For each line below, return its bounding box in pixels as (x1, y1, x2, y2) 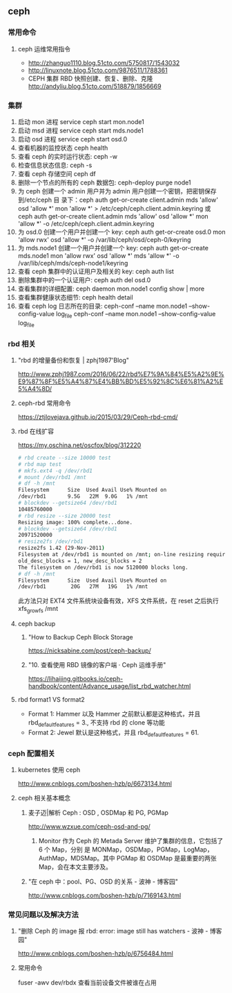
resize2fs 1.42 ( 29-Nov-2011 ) (17, 544, 106, 552)
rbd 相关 (8, 339, 37, 349)
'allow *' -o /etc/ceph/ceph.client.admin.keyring (17, 219, 155, 227)
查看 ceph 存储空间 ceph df (17, 169, 96, 178)
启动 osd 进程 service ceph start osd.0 (17, 135, 128, 143)
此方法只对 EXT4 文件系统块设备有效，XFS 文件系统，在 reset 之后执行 (17, 596, 220, 605)
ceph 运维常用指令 (17, 44, 71, 53)
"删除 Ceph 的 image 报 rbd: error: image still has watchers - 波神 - (17, 927, 209, 935)
